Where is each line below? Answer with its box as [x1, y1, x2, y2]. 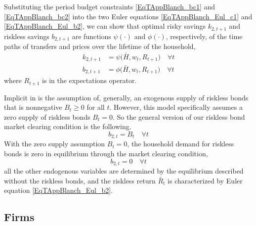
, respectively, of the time [166, 31, 243, 41]
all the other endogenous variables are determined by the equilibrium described [4, 166, 244, 176]
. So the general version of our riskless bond [112, 111, 245, 122]
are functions [72, 31, 111, 41]
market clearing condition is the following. [4, 121, 131, 132]
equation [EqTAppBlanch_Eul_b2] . [4, 185, 113, 195]
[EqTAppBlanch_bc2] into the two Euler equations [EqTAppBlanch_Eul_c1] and [4, 11, 253, 21]
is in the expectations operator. [42, 75, 137, 86]
